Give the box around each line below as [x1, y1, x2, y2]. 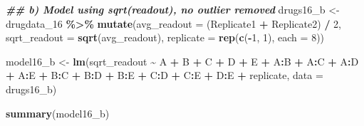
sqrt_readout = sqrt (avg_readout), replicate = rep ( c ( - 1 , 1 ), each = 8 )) [6, 30, 325, 45]
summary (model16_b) [6, 105, 110, 120]
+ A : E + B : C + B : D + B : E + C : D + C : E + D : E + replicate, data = [6, 68, 323, 83]
